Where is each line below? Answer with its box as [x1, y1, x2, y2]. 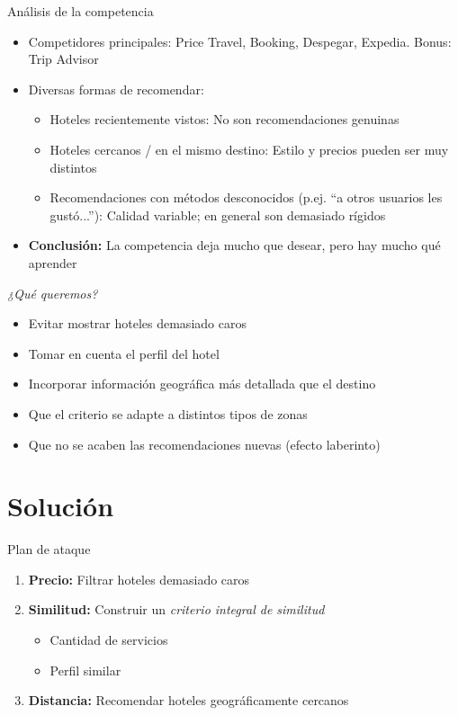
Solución [7, 487, 114, 524]
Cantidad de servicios [49, 630, 168, 648]
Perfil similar [49, 660, 121, 679]
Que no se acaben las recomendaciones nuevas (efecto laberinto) [28, 434, 381, 453]
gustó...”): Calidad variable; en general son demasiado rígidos [49, 205, 386, 224]
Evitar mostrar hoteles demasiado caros [28, 314, 247, 333]
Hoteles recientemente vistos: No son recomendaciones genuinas [49, 110, 400, 129]
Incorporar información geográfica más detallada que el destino [28, 374, 376, 393]
